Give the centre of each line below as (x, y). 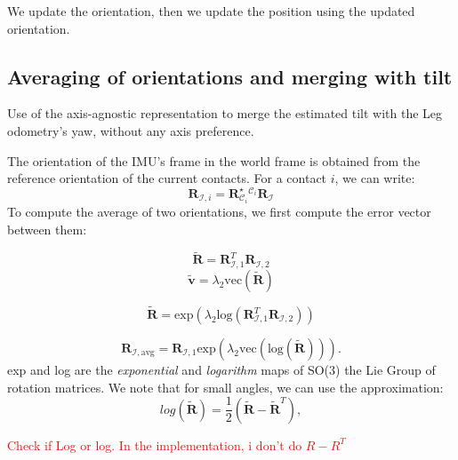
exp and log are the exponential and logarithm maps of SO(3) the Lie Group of (221, 370)
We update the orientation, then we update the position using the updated (211, 11)
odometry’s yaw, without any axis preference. (131, 130)
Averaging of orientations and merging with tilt (230, 76)
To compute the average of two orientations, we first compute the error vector (219, 211)
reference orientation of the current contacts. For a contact (167, 178)
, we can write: (375, 178)
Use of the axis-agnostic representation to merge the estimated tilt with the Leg (225, 113)
